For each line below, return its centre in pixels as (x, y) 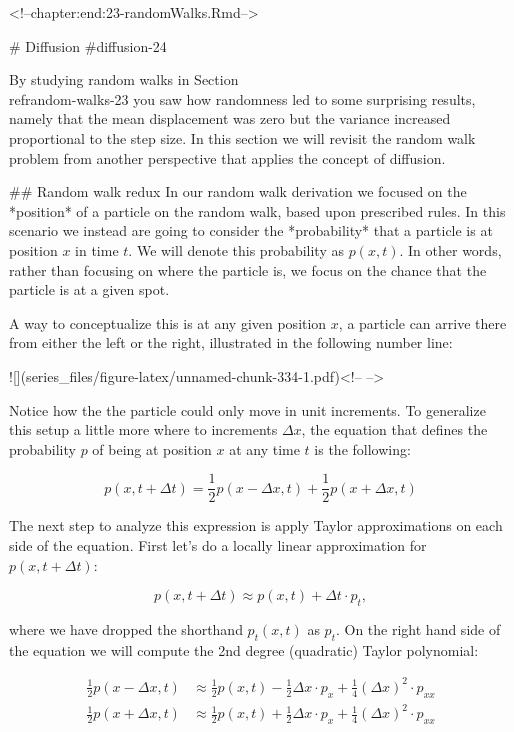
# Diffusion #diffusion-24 (88, 45)
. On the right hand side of (418, 628)
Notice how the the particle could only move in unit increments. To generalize (247, 409)
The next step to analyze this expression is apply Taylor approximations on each (256, 525)
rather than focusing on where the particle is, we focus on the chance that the (248, 269)
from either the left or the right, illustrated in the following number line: (231, 342)
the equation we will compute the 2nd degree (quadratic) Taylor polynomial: (244, 649)
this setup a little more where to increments (143, 429)
